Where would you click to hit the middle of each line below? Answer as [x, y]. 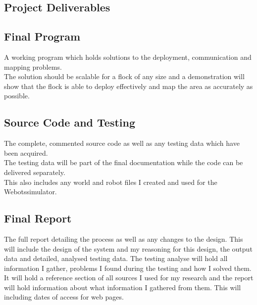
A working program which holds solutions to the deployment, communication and [128, 57]
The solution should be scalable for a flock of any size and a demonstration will [124, 76]
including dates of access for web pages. [64, 297]
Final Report [38, 218]
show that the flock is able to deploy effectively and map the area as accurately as [128, 86]
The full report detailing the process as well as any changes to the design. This [124, 239]
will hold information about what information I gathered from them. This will [123, 287]
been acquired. [26, 152]
